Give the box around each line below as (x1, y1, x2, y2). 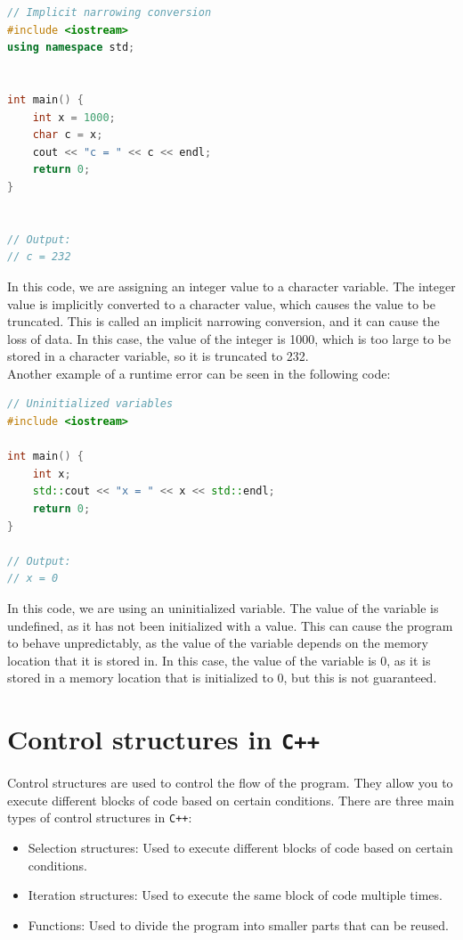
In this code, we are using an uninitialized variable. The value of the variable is (7, 599, 439, 617)
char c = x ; (32, 128, 103, 142)
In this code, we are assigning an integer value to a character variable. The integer (7, 276, 456, 295)
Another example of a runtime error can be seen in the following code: (7, 364, 391, 382)
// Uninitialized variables (7, 397, 174, 411)
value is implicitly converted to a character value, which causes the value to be (7, 294, 435, 313)
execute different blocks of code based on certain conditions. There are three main (7, 790, 455, 809)
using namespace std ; (7, 41, 135, 54)
